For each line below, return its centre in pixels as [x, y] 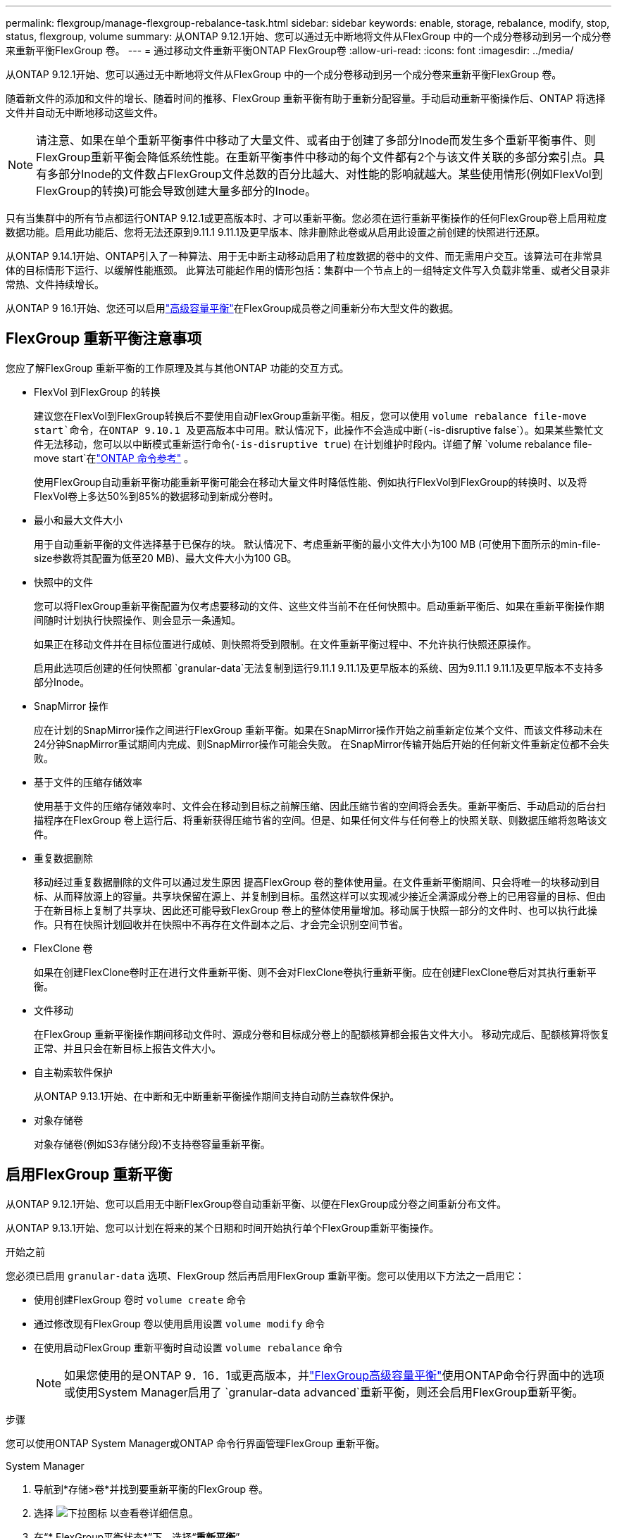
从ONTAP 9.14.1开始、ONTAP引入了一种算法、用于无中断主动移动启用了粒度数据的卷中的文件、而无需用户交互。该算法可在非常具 [304, 256]
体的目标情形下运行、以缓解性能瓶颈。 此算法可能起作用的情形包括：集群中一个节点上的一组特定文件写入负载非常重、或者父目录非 [308, 270]
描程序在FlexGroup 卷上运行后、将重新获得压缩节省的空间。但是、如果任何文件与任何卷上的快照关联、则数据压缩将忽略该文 [320, 820]
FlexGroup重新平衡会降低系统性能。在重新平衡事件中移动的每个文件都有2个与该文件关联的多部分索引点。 [315, 157]
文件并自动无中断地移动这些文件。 [85, 112]
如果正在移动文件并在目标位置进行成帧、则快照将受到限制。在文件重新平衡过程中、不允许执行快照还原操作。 [285, 644]
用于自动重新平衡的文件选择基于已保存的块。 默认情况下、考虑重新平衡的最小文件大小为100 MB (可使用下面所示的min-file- [318, 544]
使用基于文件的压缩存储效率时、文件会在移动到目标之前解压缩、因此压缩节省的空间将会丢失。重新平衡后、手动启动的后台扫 [320, 806]
